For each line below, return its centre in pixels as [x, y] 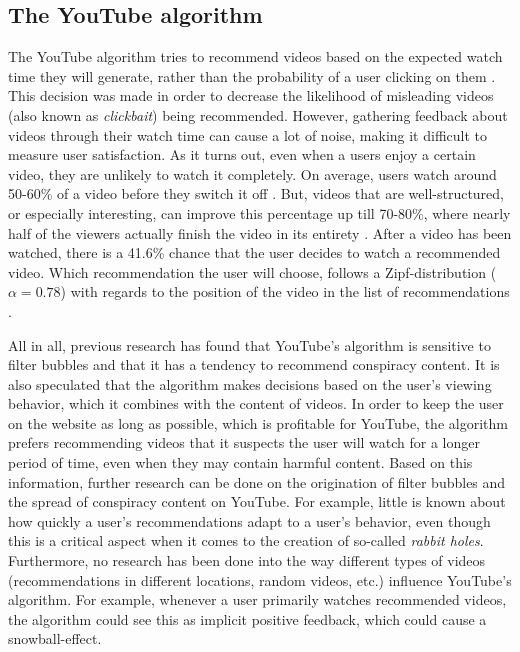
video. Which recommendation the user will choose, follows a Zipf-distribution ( [252, 271]
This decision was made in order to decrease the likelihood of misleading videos [251, 95]
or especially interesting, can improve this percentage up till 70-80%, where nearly [259, 212]
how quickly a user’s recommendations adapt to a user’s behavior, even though [249, 520]
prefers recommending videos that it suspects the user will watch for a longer [244, 442]
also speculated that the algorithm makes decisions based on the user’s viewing [250, 383]
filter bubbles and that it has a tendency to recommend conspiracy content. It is [254, 364]
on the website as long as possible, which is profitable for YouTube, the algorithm [258, 422]
